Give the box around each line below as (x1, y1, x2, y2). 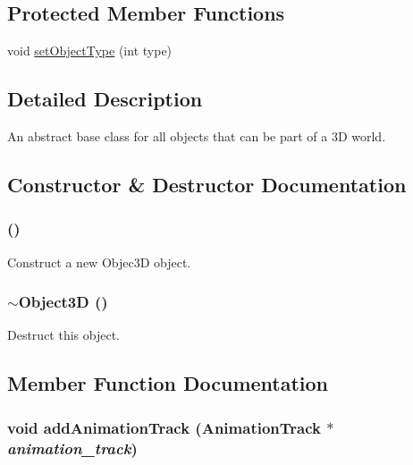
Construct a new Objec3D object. (7, 252, 191, 271)
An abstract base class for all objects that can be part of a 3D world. (7, 127, 386, 145)
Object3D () (18, 291, 108, 313)
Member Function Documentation (7, 369, 329, 397)
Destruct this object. (7, 325, 120, 344)
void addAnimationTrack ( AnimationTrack (7, 416, 321, 438)
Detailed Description (7, 85, 203, 113)
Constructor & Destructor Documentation (7, 170, 407, 198)
